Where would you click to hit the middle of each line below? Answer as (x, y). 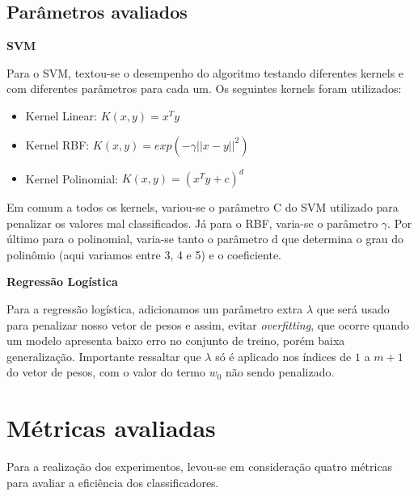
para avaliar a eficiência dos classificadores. (113, 482)
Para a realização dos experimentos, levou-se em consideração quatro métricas (200, 467)
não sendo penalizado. (280, 372)
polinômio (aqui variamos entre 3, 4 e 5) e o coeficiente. (144, 254)
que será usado (353, 309)
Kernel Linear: (61, 115)
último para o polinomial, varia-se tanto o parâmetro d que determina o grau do (205, 239)
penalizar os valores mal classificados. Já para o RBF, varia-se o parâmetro (192, 223)
